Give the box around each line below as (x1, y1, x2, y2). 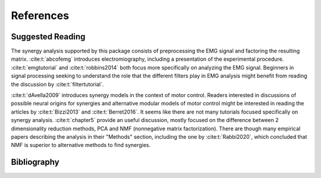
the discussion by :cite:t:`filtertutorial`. (11, 80, 104, 88)
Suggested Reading (11, 32, 86, 42)
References (11, 9, 70, 22)
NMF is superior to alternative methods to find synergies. (11, 142, 151, 149)
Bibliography (11, 157, 59, 167)
